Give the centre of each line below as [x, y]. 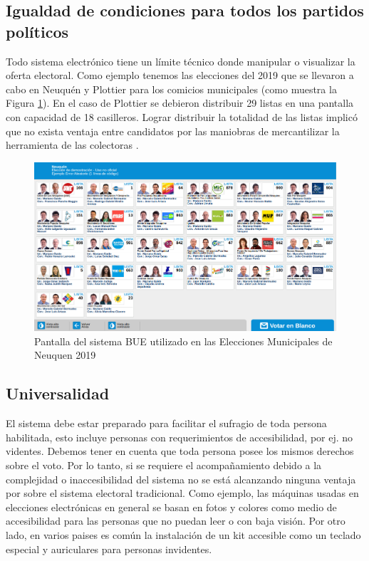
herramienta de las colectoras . [72, 145]
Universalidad [58, 393]
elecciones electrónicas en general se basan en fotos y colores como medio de [171, 507]
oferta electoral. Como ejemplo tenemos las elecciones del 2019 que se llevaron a [180, 75]
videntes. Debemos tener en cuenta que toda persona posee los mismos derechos [180, 451]
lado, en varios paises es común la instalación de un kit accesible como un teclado [183, 534]
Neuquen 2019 [65, 355]
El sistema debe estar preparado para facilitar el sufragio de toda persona [166, 423]
